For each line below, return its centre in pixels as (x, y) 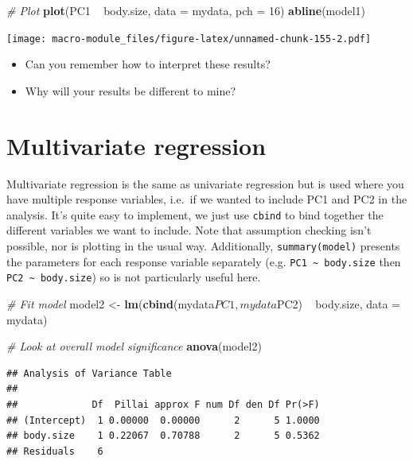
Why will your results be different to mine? (131, 90)
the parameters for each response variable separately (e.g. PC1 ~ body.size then (204, 261)
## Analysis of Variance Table (89, 373)
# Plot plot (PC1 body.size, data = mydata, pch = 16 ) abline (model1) (186, 10)
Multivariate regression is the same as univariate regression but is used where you (205, 183)
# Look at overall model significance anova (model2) (134, 346)
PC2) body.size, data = (338, 303)
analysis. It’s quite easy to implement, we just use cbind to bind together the (195, 214)
